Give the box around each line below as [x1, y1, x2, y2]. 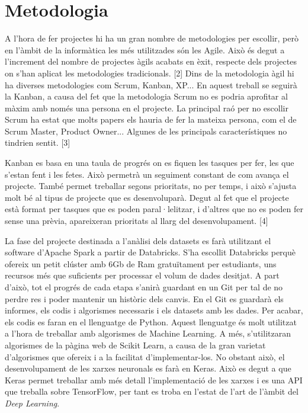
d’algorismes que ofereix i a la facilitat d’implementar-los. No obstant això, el [5, 350, 285, 363]
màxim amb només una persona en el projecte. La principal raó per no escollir [5, 101, 288, 114]
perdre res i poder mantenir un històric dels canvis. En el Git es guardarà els [5, 292, 284, 305]
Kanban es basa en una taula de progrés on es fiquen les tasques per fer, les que [5, 156, 294, 169]
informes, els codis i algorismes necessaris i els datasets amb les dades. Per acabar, [5, 304, 303, 316]
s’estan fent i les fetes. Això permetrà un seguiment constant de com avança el [5, 168, 289, 180]
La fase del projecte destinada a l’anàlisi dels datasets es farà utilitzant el [5, 234, 271, 246]
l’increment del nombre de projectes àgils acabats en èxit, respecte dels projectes [5, 55, 297, 68]
